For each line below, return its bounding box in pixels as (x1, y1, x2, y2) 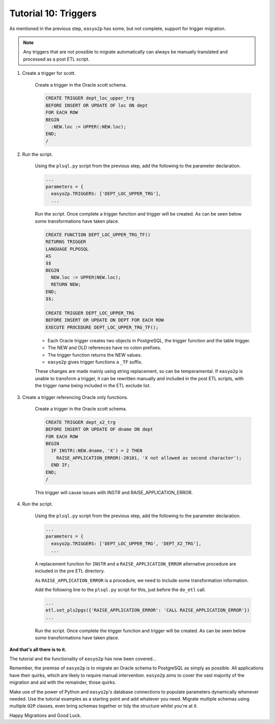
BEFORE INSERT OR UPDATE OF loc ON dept (45, 102, 148, 108)
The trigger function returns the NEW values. (47, 352, 142, 358)
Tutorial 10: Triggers (9, 8, 97, 19)
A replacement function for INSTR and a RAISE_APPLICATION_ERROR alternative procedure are (35, 560, 236, 567)
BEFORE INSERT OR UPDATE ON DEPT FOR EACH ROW (45, 317, 164, 323)
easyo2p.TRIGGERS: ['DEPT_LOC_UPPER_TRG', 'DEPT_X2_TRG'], (51, 541, 202, 546)
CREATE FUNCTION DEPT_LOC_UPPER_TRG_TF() (45, 232, 151, 237)
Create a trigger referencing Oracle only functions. (22, 394, 128, 400)
